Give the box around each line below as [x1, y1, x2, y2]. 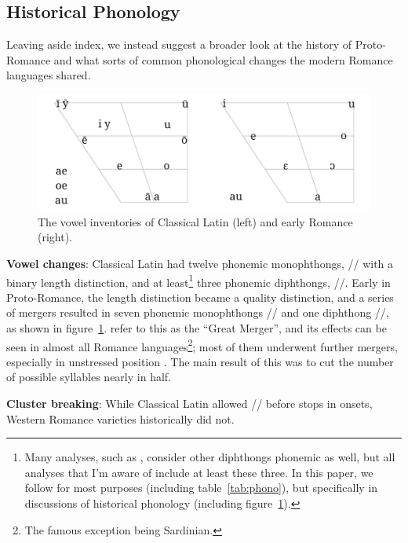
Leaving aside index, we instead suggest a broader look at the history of [6, 36, 352, 53]
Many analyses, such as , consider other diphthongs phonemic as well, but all [24, 449, 395, 465]
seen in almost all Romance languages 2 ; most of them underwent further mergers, [6, 336, 398, 354]
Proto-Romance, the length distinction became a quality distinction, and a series [6, 288, 394, 305]
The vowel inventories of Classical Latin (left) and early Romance [38, 213, 353, 229]
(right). [38, 229, 73, 245]
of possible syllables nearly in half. [6, 369, 171, 385]
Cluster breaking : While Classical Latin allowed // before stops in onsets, [6, 395, 373, 412]
